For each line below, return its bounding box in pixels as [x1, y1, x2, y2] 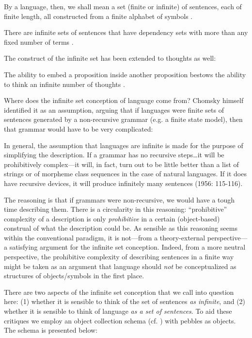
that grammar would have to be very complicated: [4, 123, 153, 134]
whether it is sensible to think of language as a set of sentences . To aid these [4, 306, 232, 316]
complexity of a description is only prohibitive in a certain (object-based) [4, 213, 220, 223]
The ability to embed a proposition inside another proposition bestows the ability [4, 69, 246, 79]
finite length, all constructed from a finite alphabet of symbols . [4, 11, 193, 21]
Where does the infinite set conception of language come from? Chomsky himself [4, 95, 244, 105]
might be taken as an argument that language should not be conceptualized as [4, 261, 236, 271]
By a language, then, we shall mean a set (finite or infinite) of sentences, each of [4, 1, 242, 11]
